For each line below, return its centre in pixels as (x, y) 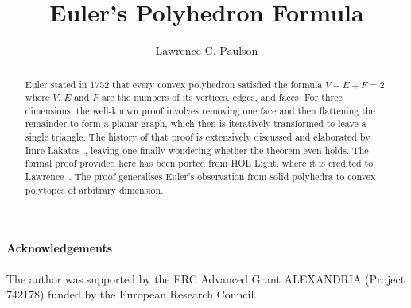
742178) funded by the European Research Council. (132, 294)
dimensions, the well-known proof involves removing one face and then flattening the (200, 110)
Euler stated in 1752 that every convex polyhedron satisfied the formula (174, 84)
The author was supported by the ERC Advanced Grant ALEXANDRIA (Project (206, 278)
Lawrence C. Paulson (207, 50)
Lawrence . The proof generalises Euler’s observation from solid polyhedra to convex (200, 177)
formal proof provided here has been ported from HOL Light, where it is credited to (199, 163)
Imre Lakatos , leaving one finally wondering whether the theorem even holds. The (197, 150)
